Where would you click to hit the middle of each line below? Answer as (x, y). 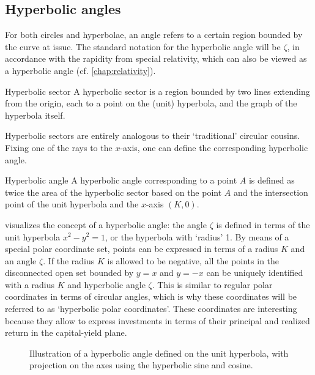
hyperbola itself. (35, 115)
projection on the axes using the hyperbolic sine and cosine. (141, 365)
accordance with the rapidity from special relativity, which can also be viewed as (156, 58)
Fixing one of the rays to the (59, 147)
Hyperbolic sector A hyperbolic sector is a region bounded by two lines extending (157, 91)
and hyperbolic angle (106, 284)
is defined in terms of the (263, 224)
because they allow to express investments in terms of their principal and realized (157, 320)
